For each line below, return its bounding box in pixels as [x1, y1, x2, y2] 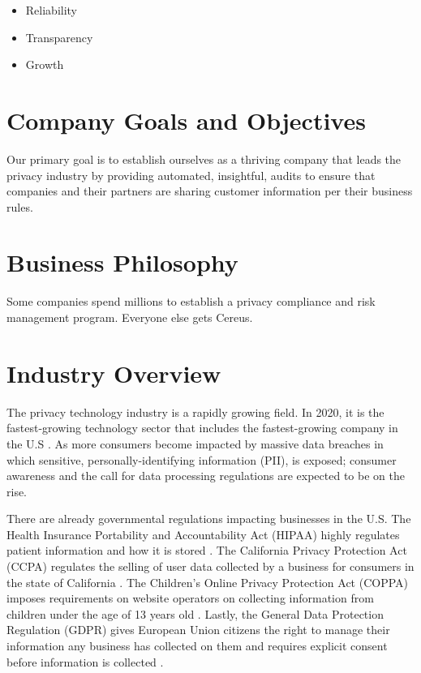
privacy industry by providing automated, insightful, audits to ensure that [6, 166, 376, 183]
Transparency [25, 28, 93, 45]
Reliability [25, 2, 78, 18]
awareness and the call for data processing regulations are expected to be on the [6, 467, 405, 484]
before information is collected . [6, 653, 164, 670]
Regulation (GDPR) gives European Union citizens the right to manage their [6, 621, 390, 638]
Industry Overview [6, 356, 221, 389]
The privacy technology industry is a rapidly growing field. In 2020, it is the [6, 403, 384, 420]
